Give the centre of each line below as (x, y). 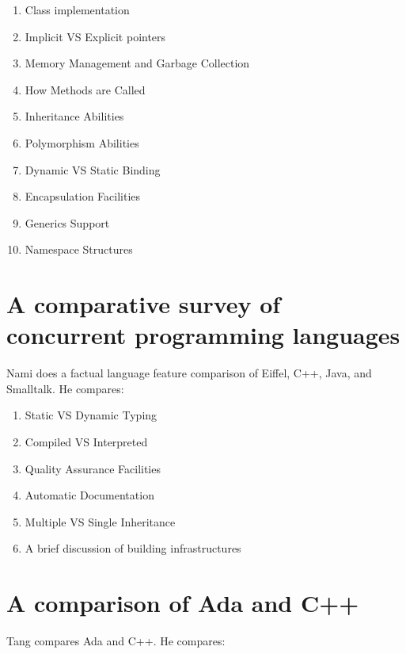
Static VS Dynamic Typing (91, 415)
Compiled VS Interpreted (86, 442)
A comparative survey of (144, 304)
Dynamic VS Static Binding (93, 169)
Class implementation (77, 10)
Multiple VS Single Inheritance (100, 521)
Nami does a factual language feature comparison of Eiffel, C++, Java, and (189, 373)
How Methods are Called (85, 89)
